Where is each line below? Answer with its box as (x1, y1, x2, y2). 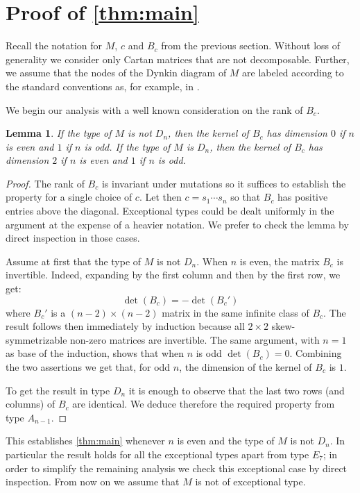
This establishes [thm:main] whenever (6, 433, 165, 448)
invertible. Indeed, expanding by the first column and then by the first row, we (6, 267, 341, 282)
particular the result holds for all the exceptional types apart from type (6, 446, 309, 461)
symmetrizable (6, 332, 67, 346)
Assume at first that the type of (6, 253, 142, 268)
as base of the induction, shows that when (6, 346, 184, 360)
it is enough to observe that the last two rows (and (128, 383, 345, 397)
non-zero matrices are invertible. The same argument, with (70, 332, 320, 346)
